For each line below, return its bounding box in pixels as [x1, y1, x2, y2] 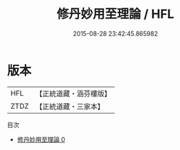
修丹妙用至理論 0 [16, 135, 65, 143]
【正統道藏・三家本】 [35, 101, 105, 111]
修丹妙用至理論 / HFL [56, 6, 175, 22]
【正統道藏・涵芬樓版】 [35, 89, 112, 98]
